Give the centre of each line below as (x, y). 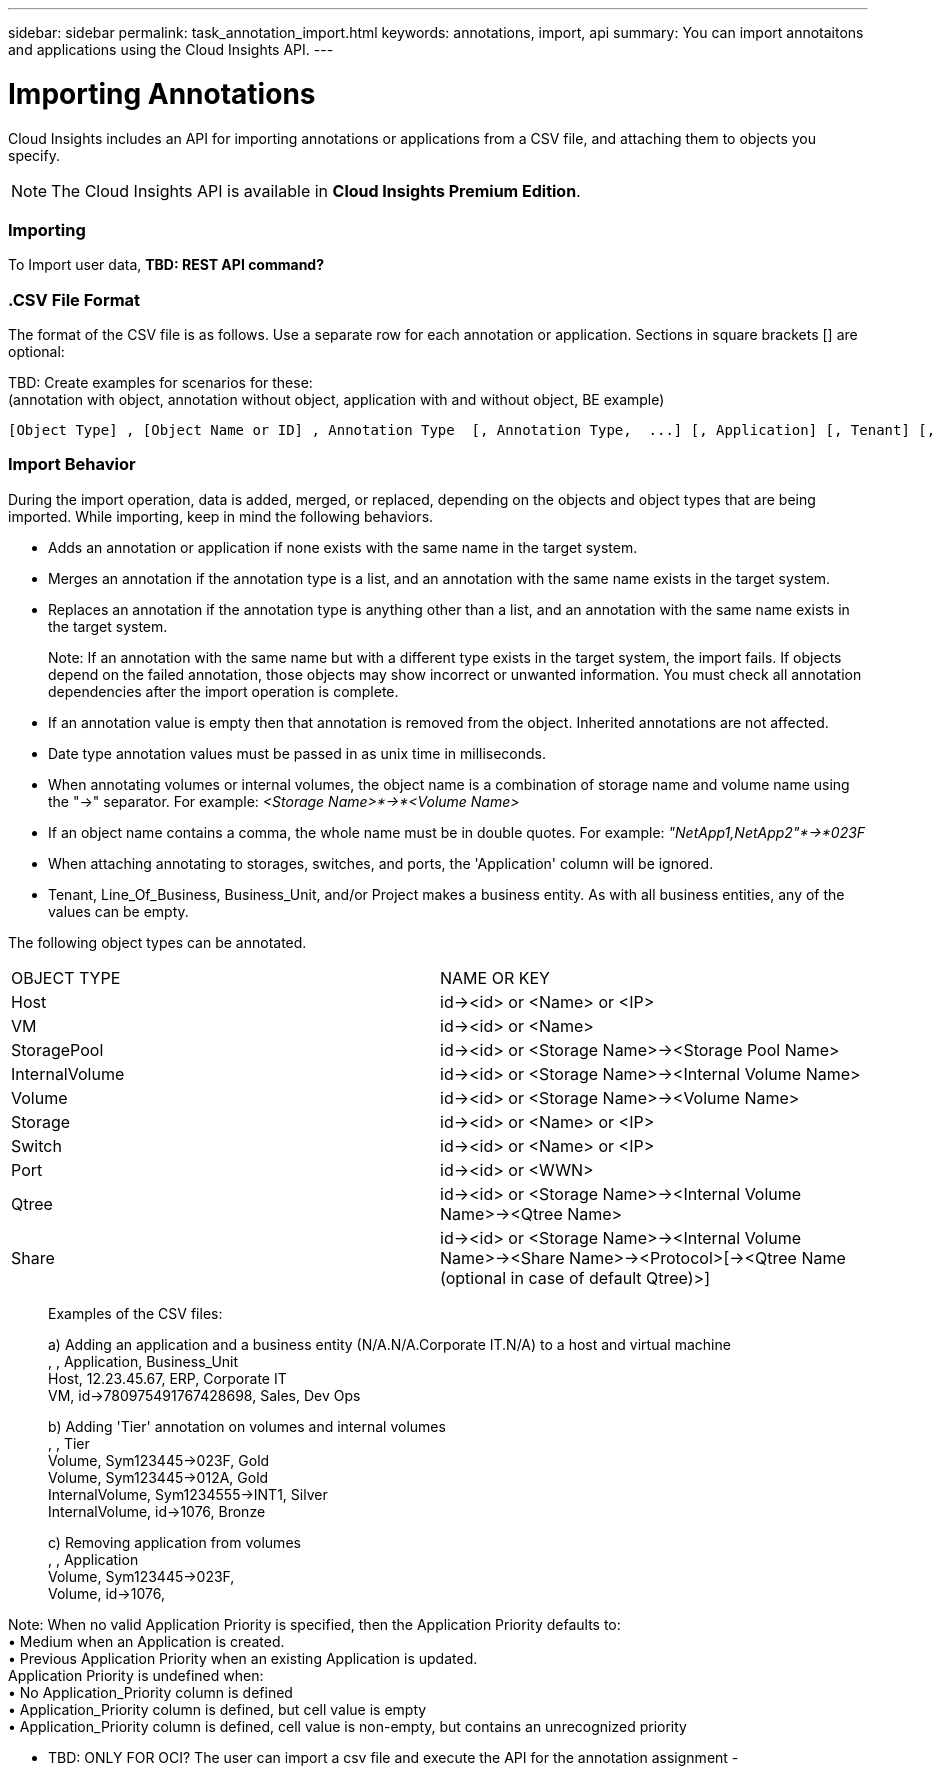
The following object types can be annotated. (157, 942)
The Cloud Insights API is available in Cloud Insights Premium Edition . (316, 190)
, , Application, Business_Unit (143, 1361)
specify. (34, 155)
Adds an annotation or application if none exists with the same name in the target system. (343, 547)
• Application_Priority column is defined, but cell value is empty (217, 1709)
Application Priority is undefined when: (136, 1675)
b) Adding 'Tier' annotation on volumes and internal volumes (247, 1426)
